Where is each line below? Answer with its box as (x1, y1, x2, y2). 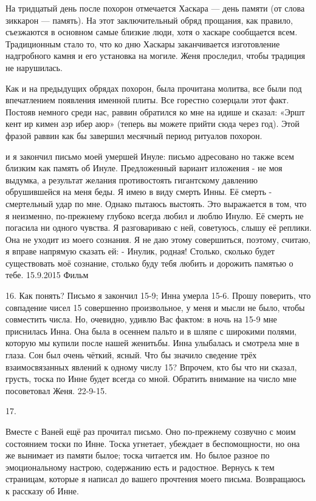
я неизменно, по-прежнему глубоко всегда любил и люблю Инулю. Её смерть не (5, 209, 304, 222)
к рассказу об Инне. (5, 484, 79, 497)
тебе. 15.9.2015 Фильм (5, 268, 89, 281)
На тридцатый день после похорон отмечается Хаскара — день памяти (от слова (5, 2, 305, 14)
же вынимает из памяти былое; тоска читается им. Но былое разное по (5, 449, 270, 462)
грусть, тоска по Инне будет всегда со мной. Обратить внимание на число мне (5, 372, 297, 385)
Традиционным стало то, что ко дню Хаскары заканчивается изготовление (5, 37, 280, 50)
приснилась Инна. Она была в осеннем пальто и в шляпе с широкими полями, (5, 324, 297, 337)
